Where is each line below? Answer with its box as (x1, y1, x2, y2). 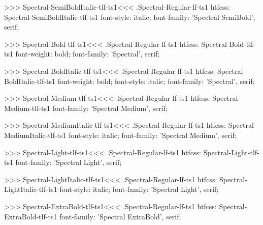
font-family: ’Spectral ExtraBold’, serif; (59, 211, 181, 221)
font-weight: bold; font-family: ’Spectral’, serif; (15, 48, 160, 59)
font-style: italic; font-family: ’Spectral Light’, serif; (59, 184, 219, 194)
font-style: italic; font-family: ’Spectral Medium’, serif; (69, 129, 237, 140)
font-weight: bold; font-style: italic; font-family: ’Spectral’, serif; (57, 75, 255, 86)
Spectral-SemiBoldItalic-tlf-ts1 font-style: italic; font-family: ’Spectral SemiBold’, (4, 11, 255, 22)
